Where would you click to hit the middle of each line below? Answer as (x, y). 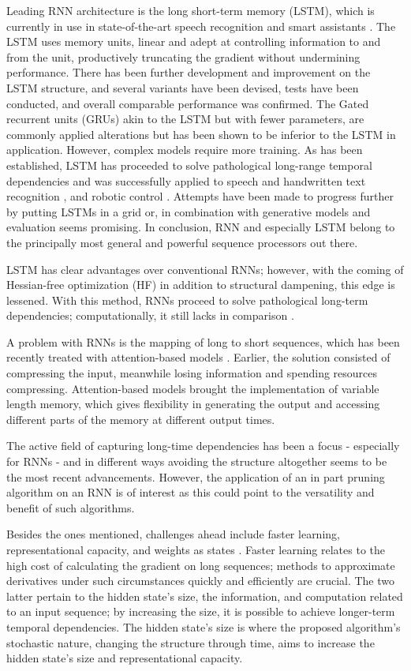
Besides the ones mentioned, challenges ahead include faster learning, (173, 534)
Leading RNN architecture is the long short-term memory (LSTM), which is (191, 10)
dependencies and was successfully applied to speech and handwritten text (186, 180)
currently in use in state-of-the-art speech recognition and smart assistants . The (201, 26)
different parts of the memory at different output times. (141, 419)
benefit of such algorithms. (71, 507)
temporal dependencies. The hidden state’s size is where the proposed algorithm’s (204, 626)
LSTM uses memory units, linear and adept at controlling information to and (194, 41)
